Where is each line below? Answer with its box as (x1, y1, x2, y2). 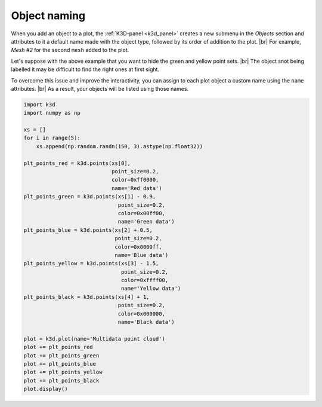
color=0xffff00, (120, 277, 169, 284)
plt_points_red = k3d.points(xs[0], (23, 160, 131, 167)
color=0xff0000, (111, 176, 159, 183)
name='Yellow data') (120, 285, 181, 292)
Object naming (11, 9, 86, 22)
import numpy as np (23, 109, 80, 117)
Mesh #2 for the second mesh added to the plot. (11, 47, 129, 54)
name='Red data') (111, 185, 162, 191)
